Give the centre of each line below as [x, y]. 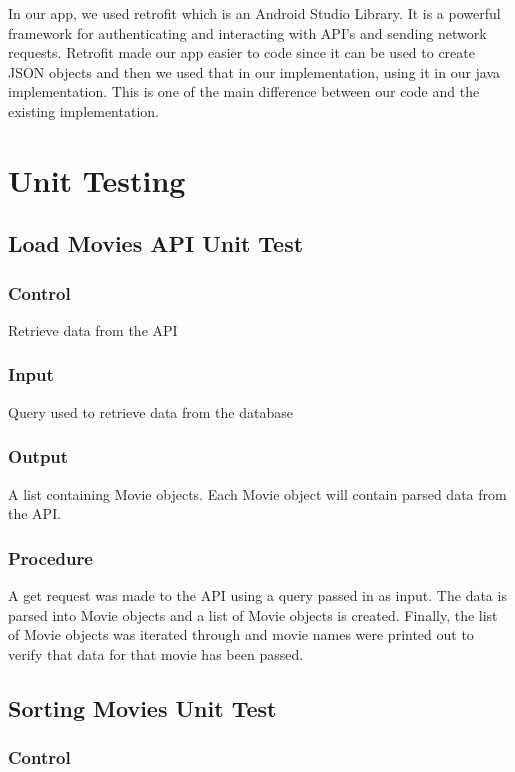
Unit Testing [97, 179]
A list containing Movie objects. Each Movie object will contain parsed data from [257, 493]
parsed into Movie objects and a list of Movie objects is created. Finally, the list [253, 614]
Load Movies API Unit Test [156, 243]
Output [38, 456]
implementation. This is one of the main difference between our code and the [244, 91]
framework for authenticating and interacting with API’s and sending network [247, 32]
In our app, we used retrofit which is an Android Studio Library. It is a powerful [254, 13]
